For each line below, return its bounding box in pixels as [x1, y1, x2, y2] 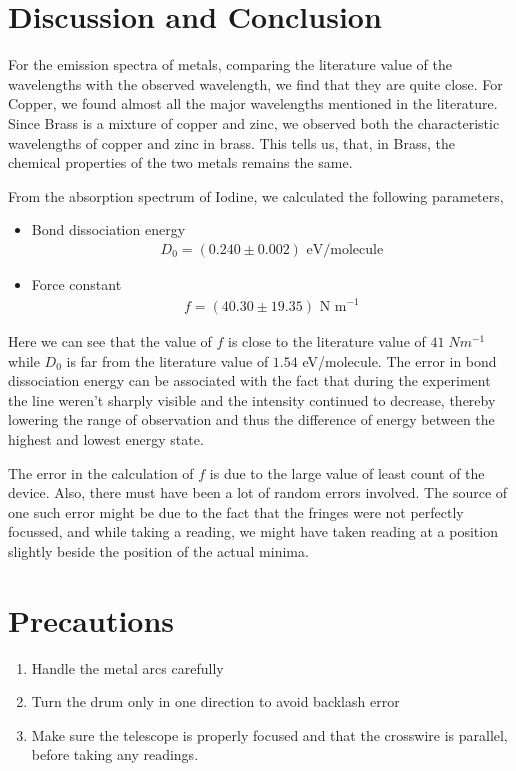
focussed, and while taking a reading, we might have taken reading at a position [8, 521, 498, 542]
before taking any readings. [31, 744, 199, 765]
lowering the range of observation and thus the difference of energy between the [8, 409, 495, 430]
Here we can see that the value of [8, 331, 212, 352]
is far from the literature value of [66, 350, 269, 371]
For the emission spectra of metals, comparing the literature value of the [8, 54, 453, 75]
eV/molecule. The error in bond [302, 350, 497, 371]
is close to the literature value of [228, 331, 426, 352]
